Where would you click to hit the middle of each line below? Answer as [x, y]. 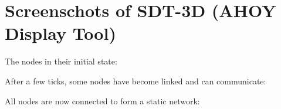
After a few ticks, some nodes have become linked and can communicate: [136, 81]
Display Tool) [60, 33]
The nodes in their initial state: [61, 61]
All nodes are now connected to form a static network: [102, 101]
